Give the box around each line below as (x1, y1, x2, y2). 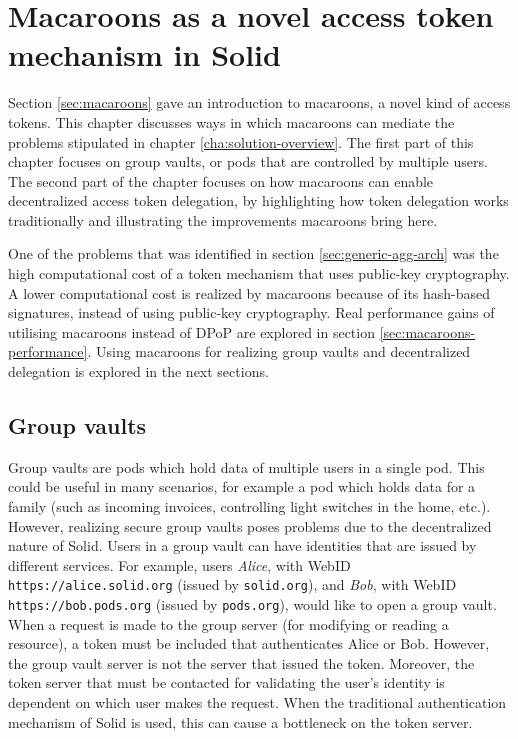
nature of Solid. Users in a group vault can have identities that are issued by (8, 535, 477, 556)
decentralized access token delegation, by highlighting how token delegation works (8, 190, 509, 211)
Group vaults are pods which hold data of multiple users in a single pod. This (8, 456, 485, 477)
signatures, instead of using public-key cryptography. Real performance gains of (8, 302, 495, 323)
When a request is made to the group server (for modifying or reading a (8, 613, 449, 634)
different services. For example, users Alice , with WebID (8, 554, 351, 575)
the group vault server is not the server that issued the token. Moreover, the (8, 652, 475, 673)
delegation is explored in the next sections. (8, 361, 269, 382)
